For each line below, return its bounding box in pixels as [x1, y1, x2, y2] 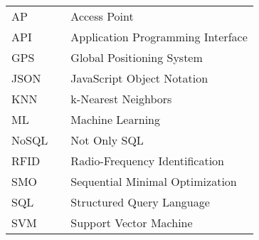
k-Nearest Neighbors [70, 90, 172, 107]
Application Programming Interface [70, 28, 248, 45]
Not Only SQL [70, 132, 144, 148]
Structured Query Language [70, 194, 210, 210]
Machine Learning [70, 111, 160, 127]
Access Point [70, 8, 134, 24]
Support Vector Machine [70, 214, 193, 231]
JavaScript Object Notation [70, 70, 208, 86]
